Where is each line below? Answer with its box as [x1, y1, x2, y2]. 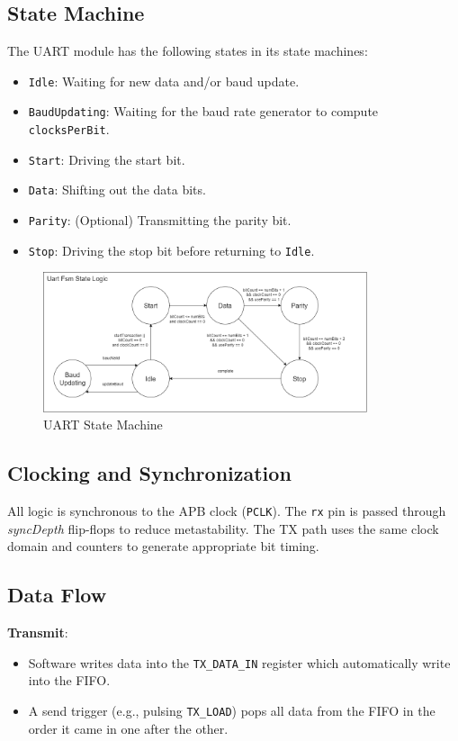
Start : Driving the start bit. [28, 149, 185, 168]
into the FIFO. [28, 671, 111, 690]
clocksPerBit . [28, 120, 110, 139]
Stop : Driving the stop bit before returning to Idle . [28, 240, 315, 259]
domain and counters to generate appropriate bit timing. [7, 537, 319, 556]
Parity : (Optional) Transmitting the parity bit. [28, 211, 292, 230]
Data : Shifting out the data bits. [28, 180, 206, 199]
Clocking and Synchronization [7, 459, 292, 487]
